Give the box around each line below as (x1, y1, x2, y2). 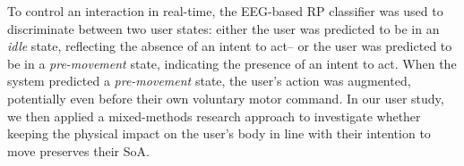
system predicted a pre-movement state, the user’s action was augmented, (7, 71, 411, 90)
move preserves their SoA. (7, 141, 150, 160)
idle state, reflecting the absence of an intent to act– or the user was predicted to (7, 37, 452, 55)
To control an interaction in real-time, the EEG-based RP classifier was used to (7, 2, 443, 20)
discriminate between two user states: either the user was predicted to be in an (7, 19, 440, 37)
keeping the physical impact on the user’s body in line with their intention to (7, 124, 431, 143)
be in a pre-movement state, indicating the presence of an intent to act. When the (7, 54, 457, 72)
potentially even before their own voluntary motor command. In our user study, (7, 88, 444, 107)
